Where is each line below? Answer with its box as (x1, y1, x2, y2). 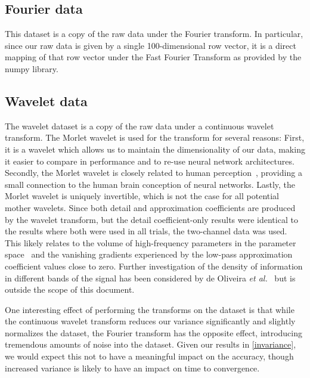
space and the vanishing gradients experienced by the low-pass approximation (5, 248, 293, 261)
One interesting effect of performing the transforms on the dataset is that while (5, 303, 294, 315)
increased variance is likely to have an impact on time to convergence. (5, 361, 260, 374)
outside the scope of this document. (5, 283, 135, 296)
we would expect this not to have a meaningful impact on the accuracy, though (5, 350, 294, 362)
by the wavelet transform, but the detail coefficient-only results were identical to (5, 213, 298, 225)
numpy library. (5, 62, 58, 75)
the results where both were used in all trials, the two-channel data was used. (5, 225, 287, 237)
